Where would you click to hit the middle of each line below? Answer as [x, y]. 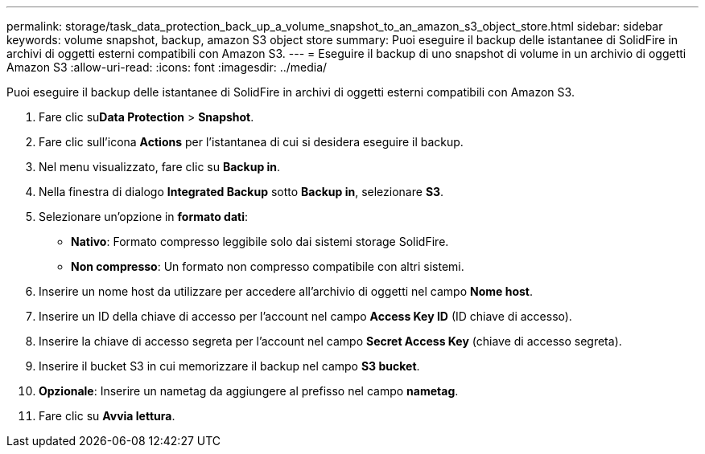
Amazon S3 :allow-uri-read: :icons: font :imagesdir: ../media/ [167, 67]
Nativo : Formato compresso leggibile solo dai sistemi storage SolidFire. [260, 241]
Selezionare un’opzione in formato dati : [143, 217]
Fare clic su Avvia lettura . [107, 416]
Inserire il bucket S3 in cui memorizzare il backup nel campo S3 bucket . [229, 366]
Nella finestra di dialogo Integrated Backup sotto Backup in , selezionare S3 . [241, 192]
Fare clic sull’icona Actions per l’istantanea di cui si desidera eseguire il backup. [251, 142]
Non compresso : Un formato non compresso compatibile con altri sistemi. [268, 266]
